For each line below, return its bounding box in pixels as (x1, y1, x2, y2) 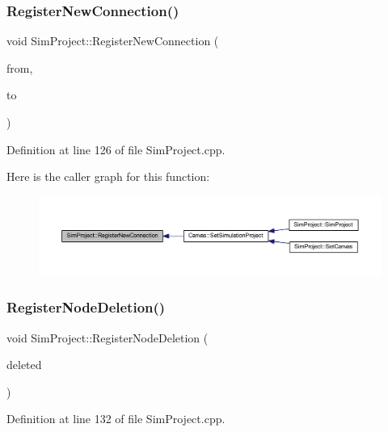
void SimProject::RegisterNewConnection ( (6, 32, 219, 49)
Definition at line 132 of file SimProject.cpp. (6, 410, 226, 427)
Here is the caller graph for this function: (6, 168, 210, 185)
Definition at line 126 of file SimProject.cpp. (6, 141, 226, 157)
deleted (6, 356, 42, 373)
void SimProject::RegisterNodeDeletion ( (6, 329, 209, 346)
